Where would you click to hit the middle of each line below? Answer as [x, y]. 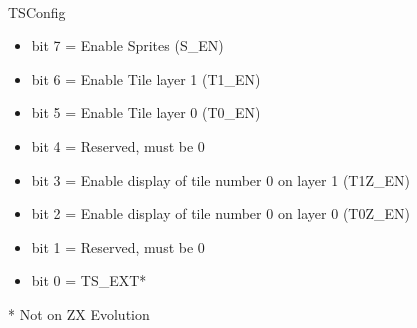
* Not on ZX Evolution [79, 313]
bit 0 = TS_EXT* [89, 280]
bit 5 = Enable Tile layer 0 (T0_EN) [146, 112]
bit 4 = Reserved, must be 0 [118, 145]
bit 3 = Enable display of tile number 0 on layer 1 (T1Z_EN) [220, 179]
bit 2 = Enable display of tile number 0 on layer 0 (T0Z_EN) [220, 213]
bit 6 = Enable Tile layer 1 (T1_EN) [146, 78]
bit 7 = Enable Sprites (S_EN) [127, 45]
